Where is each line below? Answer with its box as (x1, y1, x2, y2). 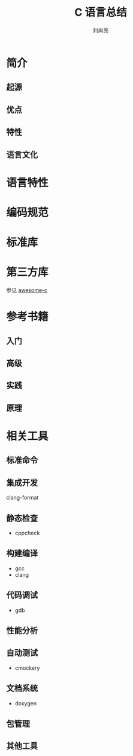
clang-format (6, 494, 39, 501)
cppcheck (14, 529, 40, 536)
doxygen (14, 699, 37, 707)
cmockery (14, 664, 40, 672)
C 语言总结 (74, 5, 127, 19)
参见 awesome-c (6, 287, 48, 293)
